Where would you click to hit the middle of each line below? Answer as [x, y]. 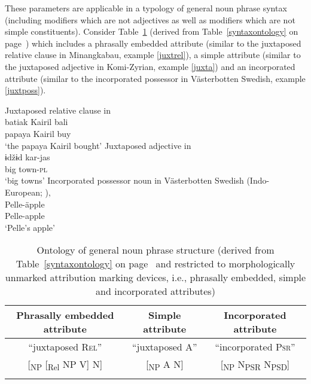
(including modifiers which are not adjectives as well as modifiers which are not [150, 19]
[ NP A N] [165, 365]
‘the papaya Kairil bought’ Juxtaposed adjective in [98, 145]
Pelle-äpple [25, 204]
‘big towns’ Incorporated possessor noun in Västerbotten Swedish [124, 180]
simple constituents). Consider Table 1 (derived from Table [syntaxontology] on [152, 31]
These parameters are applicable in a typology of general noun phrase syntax [146, 8]
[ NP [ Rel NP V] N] [65, 365]
